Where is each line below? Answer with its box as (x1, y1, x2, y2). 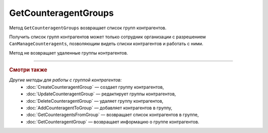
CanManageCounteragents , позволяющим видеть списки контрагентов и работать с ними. (9, 41, 203, 47)
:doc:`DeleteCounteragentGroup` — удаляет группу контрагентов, (26, 98, 164, 104)
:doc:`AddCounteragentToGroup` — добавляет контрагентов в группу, (26, 105, 173, 111)
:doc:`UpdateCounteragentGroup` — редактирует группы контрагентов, (26, 91, 176, 97)
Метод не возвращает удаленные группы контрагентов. (9, 50, 129, 56)
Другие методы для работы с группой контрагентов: (9, 77, 122, 83)
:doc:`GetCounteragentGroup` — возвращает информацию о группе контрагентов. (26, 119, 200, 125)
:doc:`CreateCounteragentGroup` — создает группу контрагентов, (26, 84, 164, 90)
